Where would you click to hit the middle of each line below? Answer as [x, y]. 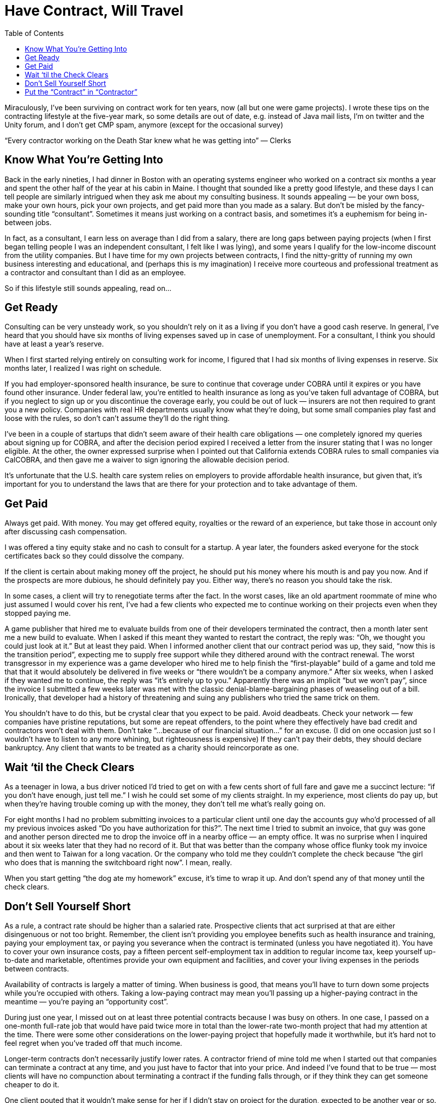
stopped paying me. [38, 613]
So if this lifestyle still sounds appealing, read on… [88, 288]
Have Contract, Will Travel [94, 11]
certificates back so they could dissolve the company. [94, 556]
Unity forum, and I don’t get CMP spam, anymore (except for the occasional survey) [144, 124]
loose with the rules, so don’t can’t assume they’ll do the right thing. [117, 418]
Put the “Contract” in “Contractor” [81, 92]
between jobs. [28, 222]
